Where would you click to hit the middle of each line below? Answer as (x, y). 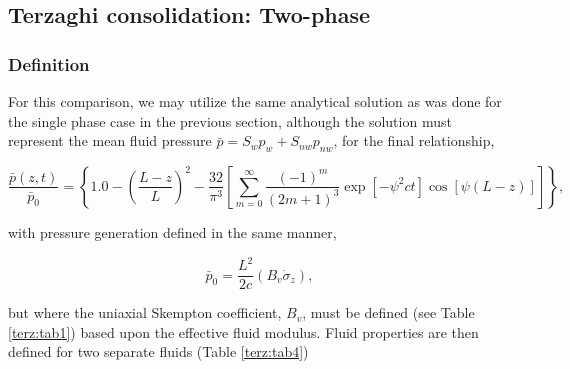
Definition (49, 63)
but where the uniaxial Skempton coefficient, (145, 312)
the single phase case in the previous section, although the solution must (230, 120)
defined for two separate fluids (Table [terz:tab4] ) (158, 351)
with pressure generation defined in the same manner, (172, 231)
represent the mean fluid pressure (110, 140)
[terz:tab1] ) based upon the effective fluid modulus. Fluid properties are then (243, 331)
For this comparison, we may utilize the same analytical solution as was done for (255, 101)
